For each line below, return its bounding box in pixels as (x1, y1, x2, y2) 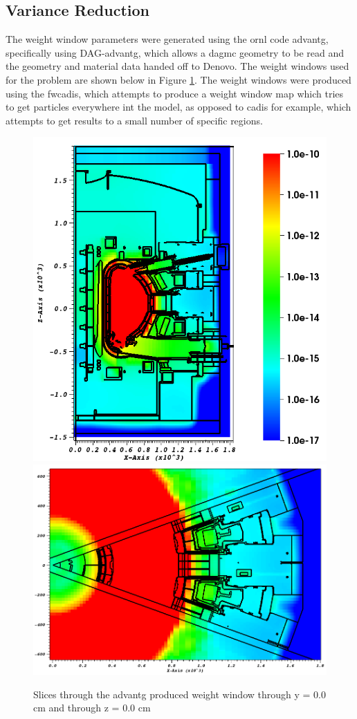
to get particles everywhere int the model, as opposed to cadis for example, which (6, 100, 351, 114)
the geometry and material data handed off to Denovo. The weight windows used (6, 59, 349, 73)
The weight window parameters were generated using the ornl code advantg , (6, 32, 329, 46)
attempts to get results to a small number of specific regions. (6, 113, 263, 127)
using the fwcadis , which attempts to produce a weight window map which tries (6, 86, 344, 100)
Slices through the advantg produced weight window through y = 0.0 (33, 687, 326, 701)
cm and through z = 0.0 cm (33, 700, 151, 715)
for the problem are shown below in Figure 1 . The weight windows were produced (6, 72, 351, 86)
